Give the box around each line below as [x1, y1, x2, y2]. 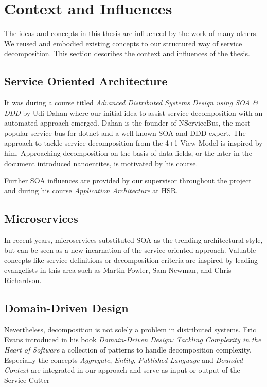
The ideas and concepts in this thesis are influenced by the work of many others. [4, 28, 258, 39]
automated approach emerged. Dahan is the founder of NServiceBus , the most [4, 117, 251, 128]
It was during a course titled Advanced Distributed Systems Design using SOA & [4, 97, 258, 108]
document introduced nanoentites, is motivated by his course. [4, 157, 198, 168]
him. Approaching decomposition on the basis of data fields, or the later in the [4, 148, 252, 159]
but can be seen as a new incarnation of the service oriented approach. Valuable [4, 244, 256, 255]
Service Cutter [4, 374, 50, 385]
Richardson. [4, 275, 42, 286]
